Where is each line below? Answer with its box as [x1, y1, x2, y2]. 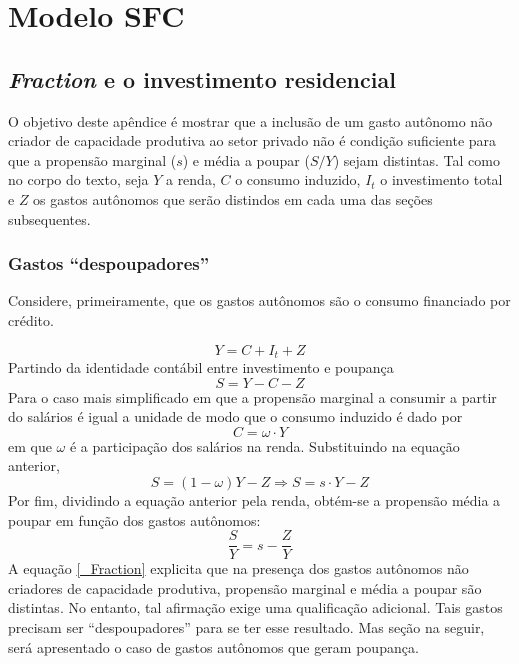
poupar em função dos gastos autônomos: [8, 509, 261, 530]
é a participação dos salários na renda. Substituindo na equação [69, 435, 460, 456]
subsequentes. [8, 208, 91, 229]
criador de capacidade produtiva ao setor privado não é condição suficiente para [8, 130, 497, 151]
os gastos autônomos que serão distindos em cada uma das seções [33, 188, 433, 209]
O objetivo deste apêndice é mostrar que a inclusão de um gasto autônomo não [8, 110, 493, 131]
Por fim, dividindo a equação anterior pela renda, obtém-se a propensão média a [8, 489, 501, 510]
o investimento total [380, 169, 503, 190]
